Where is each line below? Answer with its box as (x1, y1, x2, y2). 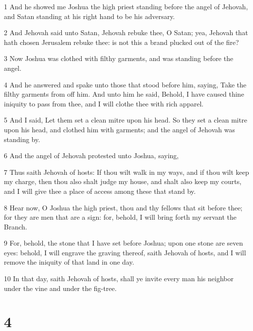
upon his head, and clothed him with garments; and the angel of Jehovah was (4, 124, 235, 134)
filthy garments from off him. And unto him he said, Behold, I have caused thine (4, 89, 244, 99)
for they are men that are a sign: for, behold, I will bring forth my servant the (4, 212, 237, 222)
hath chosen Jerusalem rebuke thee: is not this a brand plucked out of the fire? (4, 37, 239, 47)
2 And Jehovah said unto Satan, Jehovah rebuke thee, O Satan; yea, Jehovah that (4, 27, 248, 38)
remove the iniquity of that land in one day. (4, 257, 134, 267)
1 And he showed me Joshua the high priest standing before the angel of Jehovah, (4, 1, 248, 11)
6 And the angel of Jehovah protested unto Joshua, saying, (4, 150, 179, 161)
